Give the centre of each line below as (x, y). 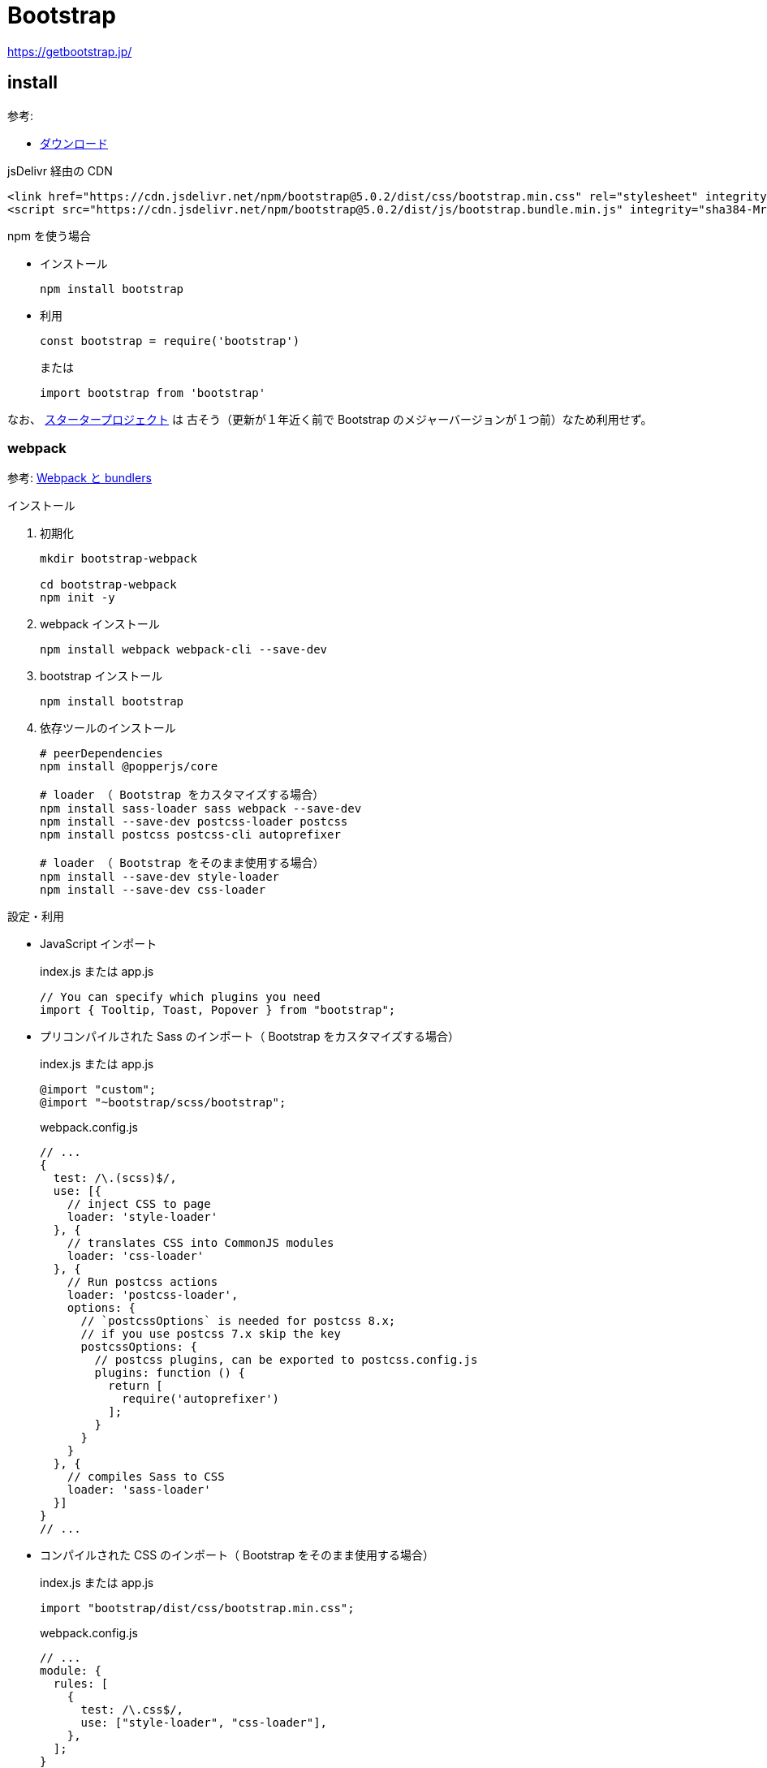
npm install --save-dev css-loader (153, 890)
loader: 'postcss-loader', (153, 1295)
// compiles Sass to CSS (146, 1477)
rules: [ (81, 1684)
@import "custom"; (98, 1090)
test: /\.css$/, (132, 1710)
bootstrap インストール (101, 676)
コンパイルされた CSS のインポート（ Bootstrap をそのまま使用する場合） (237, 1555)
